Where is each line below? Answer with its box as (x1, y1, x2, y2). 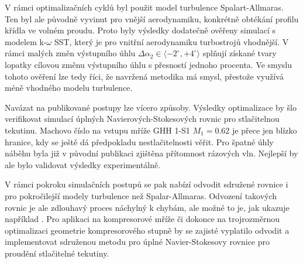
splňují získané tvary (202, 47, 277, 59)
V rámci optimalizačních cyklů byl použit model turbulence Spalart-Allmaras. (5, 1, 284, 13)
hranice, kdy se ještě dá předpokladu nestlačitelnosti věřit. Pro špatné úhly (5, 135, 274, 148)
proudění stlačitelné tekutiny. (5, 247, 109, 259)
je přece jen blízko (232, 124, 297, 136)
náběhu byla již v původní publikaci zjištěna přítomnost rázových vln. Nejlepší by (5, 147, 298, 159)
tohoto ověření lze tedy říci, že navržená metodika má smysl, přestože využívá (5, 70, 284, 82)
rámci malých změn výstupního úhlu (5, 47, 136, 59)
